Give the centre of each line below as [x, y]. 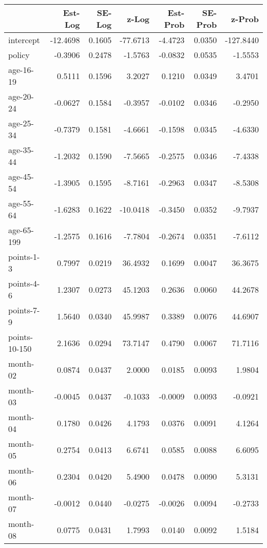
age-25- [21, 123]
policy [19, 55]
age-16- [21, 70]
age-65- [21, 230]
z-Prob [245, 18]
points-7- [24, 310]
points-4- [24, 283]
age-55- [21, 203]
